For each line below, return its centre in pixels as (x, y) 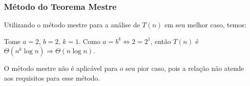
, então (161, 41)
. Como (90, 41)
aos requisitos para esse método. (52, 78)
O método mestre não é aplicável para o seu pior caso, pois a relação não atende (124, 68)
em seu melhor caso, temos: (206, 25)
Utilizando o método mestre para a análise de (72, 25)
